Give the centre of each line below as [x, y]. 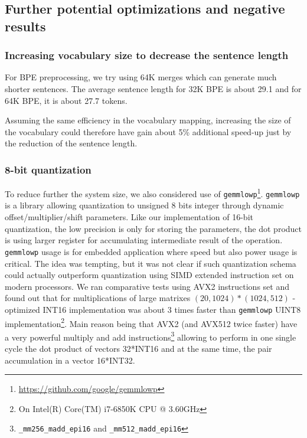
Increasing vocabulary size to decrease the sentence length [147, 55]
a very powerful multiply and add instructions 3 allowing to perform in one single [151, 336]
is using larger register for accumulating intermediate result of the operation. [144, 240]
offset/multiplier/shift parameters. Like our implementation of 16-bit [129, 217]
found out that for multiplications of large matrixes [98, 298]
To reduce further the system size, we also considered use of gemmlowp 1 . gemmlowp [152, 193]
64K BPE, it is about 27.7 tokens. [66, 100]
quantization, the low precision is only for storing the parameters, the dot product [153, 228]
